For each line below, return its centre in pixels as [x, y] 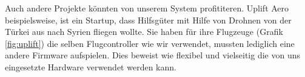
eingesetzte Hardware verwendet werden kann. [91, 66]
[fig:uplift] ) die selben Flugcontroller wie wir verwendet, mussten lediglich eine [150, 43]
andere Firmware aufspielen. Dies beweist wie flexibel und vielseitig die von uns [152, 55]
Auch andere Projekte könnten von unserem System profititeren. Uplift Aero [147, 8]
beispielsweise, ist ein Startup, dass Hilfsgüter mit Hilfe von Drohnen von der [148, 20]
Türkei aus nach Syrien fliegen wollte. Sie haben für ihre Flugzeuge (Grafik [144, 32]
